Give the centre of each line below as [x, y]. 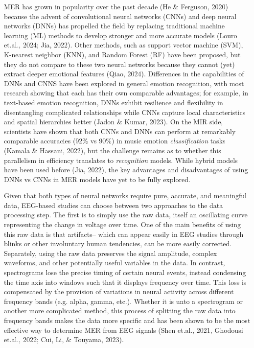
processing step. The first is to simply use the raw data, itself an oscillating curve [126, 215]
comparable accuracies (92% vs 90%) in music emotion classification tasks [115, 141]
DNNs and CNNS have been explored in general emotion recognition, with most [124, 83]
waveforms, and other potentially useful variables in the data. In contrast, [115, 263]
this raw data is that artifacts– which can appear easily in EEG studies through [124, 234]
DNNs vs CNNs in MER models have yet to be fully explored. [97, 179]
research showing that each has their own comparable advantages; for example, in [126, 93]
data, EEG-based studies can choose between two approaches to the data [114, 205]
